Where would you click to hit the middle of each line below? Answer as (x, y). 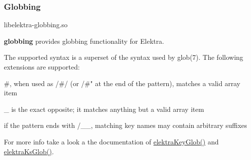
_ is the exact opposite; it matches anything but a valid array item (104, 109)
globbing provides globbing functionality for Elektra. (84, 41)
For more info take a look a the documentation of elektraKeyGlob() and (111, 141)
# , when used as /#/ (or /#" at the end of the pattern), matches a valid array (122, 83)
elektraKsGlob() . (29, 151)
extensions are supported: (42, 67)
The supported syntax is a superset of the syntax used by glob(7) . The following (124, 57)
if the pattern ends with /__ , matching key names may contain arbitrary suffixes (125, 125)
